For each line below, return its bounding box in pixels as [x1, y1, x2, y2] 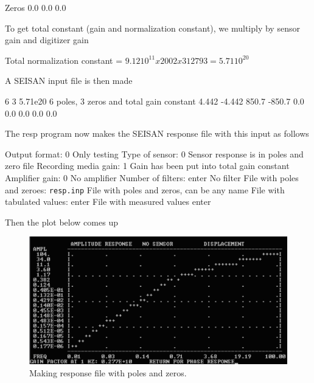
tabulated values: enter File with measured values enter [5, 195, 211, 208]
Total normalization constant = [5, 53, 123, 66]
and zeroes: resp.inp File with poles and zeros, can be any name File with [5, 183, 285, 196]
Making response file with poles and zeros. [29, 366, 187, 379]
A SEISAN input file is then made [5, 74, 133, 87]
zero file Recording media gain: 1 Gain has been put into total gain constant [5, 159, 290, 172]
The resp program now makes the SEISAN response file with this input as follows [5, 127, 309, 140]
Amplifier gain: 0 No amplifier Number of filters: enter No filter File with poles [5, 171, 299, 184]
